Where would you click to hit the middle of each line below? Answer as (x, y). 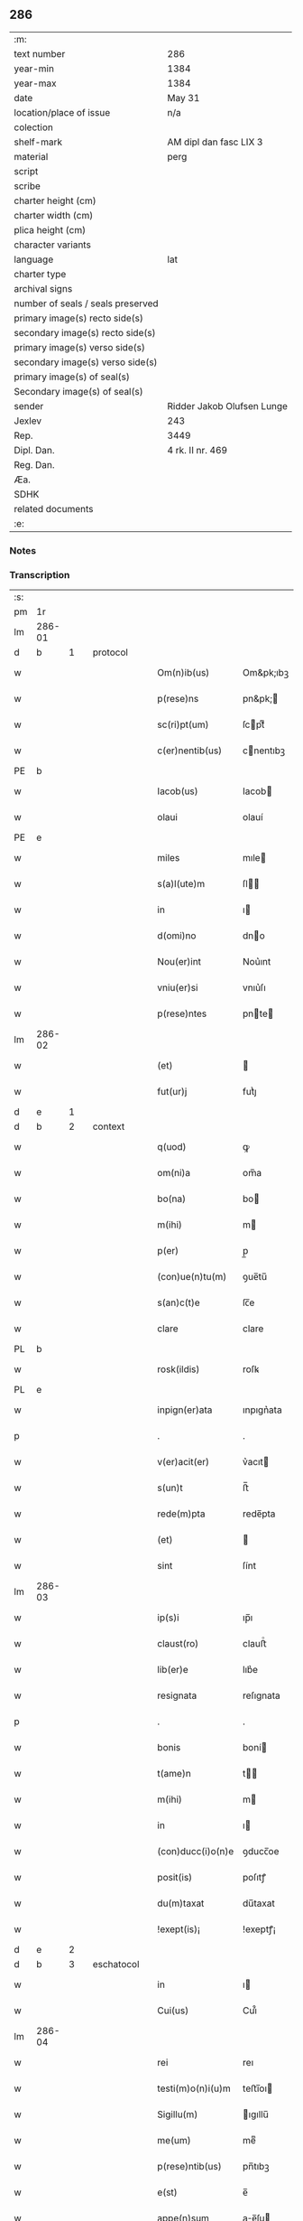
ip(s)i (168, 1618)
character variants (53, 245)
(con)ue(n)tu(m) (192, 1277)
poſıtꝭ (254, 1878)
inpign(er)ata (185, 1410)
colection (34, 127)
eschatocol (116, 1964)
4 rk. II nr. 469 (197, 450)
